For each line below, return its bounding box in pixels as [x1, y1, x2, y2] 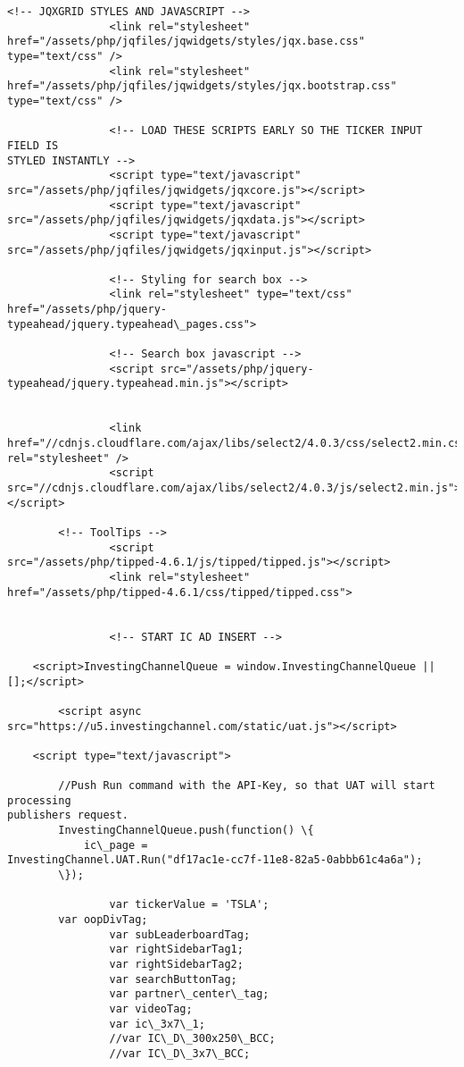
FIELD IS [7, 139, 59, 152]
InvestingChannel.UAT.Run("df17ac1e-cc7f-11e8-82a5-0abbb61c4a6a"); [7, 853, 423, 867]
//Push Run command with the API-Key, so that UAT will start [58, 779, 435, 793]
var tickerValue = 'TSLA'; [109, 898, 269, 912]
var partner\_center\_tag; [109, 987, 269, 1001]
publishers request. [7, 809, 129, 822]
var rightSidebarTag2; [109, 958, 244, 970]
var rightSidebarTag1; [109, 943, 244, 956]
